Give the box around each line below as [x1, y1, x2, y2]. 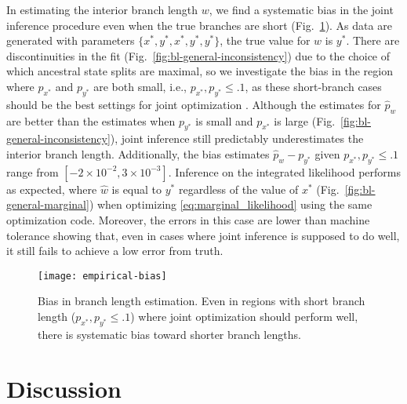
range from [6, 163, 59, 180]
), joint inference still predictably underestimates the [110, 130, 364, 147]
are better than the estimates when [6, 112, 176, 129]
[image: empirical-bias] [38, 270, 167, 282]
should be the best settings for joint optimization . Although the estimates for [6, 96, 381, 112]
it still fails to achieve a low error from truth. [6, 242, 223, 259]
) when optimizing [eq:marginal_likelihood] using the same [89, 196, 372, 213]
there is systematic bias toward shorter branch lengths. [38, 326, 301, 342]
